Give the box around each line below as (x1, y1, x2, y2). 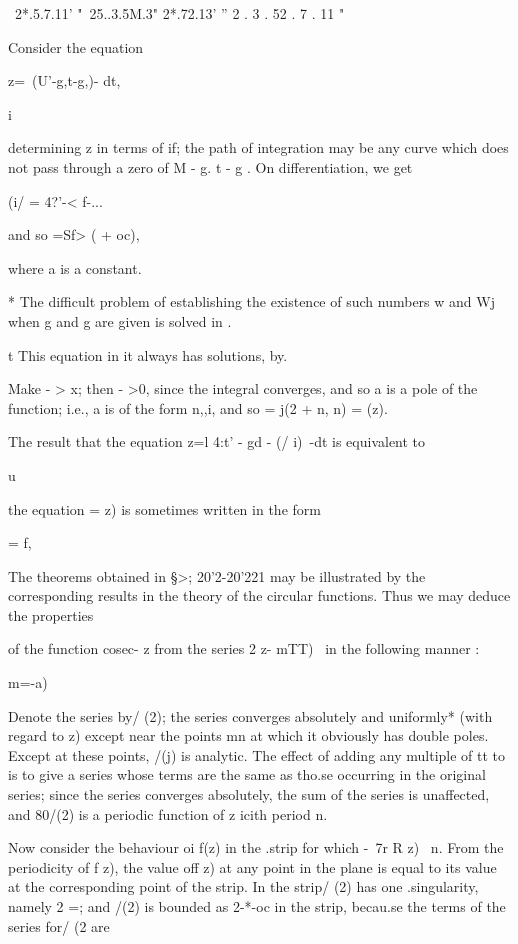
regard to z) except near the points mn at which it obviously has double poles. (8, 725, 489, 746)
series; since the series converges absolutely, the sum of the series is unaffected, (8, 784, 490, 805)
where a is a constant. (8, 257, 142, 278)
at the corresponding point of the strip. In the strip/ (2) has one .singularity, (8, 876, 479, 897)
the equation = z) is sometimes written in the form (8, 498, 321, 519)
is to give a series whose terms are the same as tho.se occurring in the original (8, 764, 486, 785)
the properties (8, 604, 94, 625)
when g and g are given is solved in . (8, 310, 232, 331)
